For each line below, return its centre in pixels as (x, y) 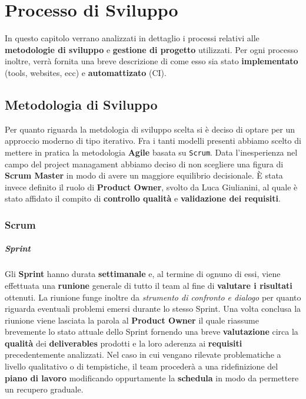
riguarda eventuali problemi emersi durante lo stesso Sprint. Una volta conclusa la (153, 309)
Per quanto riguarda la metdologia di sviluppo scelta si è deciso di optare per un (150, 129)
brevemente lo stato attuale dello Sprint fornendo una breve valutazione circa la (152, 332)
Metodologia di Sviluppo (81, 104)
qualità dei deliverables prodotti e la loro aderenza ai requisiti (124, 343)
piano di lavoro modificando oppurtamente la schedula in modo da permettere (152, 377)
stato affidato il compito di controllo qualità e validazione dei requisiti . (143, 198)
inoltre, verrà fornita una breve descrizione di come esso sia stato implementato (152, 61)
